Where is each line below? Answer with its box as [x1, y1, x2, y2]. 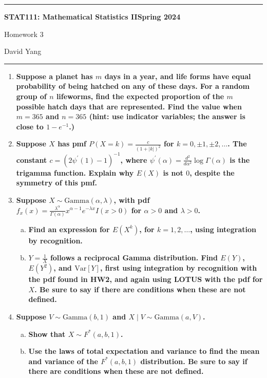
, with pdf [113, 194, 150, 205]
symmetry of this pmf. [16, 177, 98, 188]
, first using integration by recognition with [100, 262, 257, 273]
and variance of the [28, 355, 98, 366]
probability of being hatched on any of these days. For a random [16, 81, 250, 91]
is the [230, 154, 250, 165]
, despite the [189, 167, 235, 178]
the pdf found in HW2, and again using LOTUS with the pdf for [28, 274, 263, 285]
